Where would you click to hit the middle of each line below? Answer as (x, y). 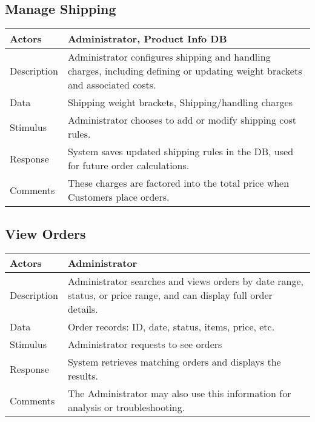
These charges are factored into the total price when (178, 183)
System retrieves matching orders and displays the (174, 362)
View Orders (45, 233)
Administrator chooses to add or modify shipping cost (182, 120)
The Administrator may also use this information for (179, 394)
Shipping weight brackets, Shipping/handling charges (180, 102)
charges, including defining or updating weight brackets (185, 71)
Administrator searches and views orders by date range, (186, 281)
